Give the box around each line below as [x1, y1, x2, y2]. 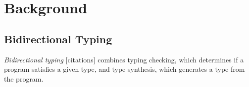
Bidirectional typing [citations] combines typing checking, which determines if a [4, 54, 244, 64]
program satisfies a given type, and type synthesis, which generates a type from [4, 64, 245, 74]
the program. [4, 73, 44, 84]
